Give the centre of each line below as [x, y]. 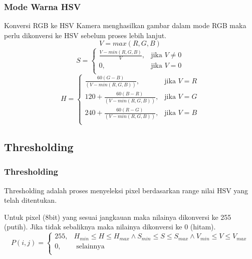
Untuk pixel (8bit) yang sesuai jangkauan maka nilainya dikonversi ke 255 [118, 217]
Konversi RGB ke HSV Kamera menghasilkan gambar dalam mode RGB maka [125, 25]
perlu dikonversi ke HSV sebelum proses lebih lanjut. [85, 35]
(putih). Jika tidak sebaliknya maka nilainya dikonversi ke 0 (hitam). [110, 227]
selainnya [90, 246]
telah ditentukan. [31, 200]
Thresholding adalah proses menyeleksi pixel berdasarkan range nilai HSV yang [126, 190]
